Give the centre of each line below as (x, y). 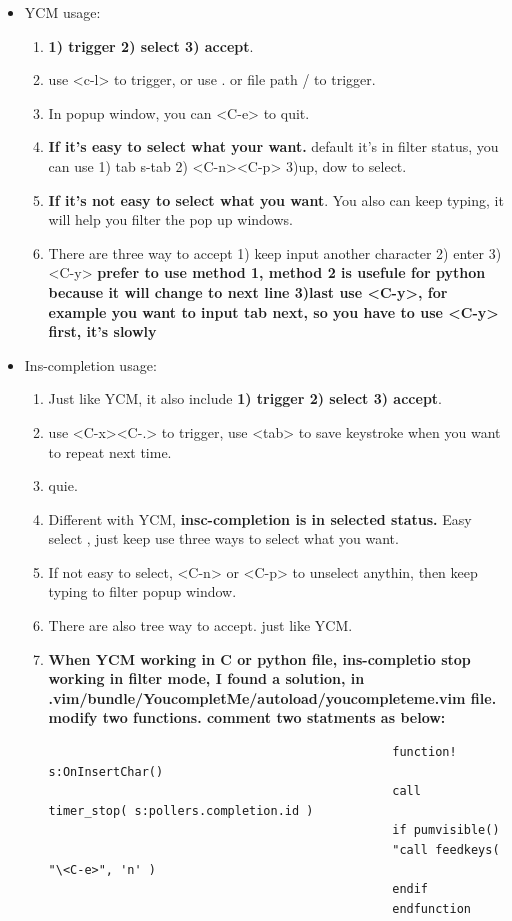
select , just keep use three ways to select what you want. (223, 538)
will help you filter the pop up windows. (170, 219)
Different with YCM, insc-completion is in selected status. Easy (260, 518)
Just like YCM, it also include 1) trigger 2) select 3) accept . (245, 398)
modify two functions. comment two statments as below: (247, 717)
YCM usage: (62, 12)
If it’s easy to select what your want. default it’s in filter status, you (273, 146)
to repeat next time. (110, 451)
